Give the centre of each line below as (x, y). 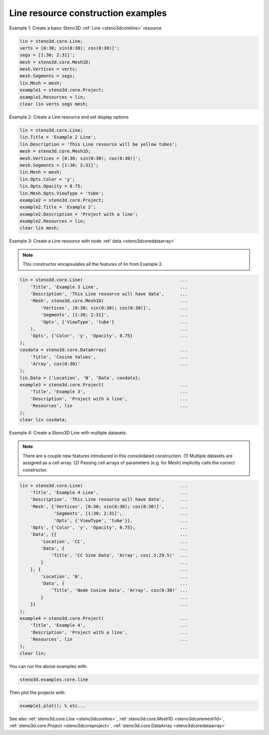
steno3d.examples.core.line (54, 679)
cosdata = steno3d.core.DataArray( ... (104, 350)
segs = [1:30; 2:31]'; (47, 55)
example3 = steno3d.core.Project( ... (104, 385)
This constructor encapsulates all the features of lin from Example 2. (93, 264)
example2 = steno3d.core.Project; (62, 200)
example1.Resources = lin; (53, 97)
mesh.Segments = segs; (47, 76)
